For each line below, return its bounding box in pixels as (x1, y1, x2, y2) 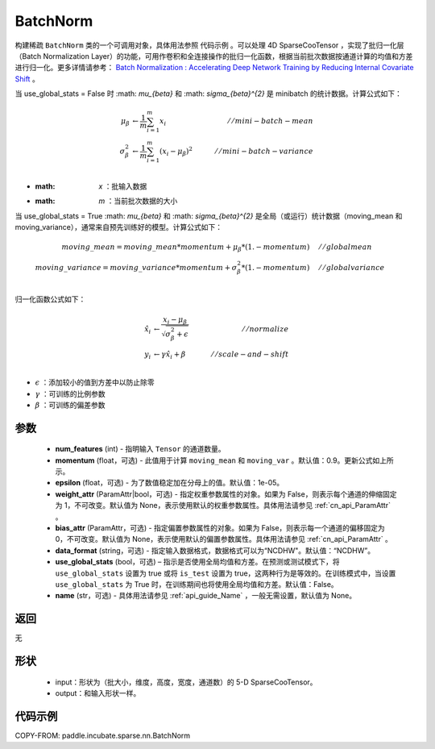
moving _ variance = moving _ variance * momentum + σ (35, 263, 238, 272)
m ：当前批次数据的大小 (98, 196, 178, 206)
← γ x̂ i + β (153, 349, 186, 360)
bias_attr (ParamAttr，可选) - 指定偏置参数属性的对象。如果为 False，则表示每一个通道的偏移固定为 (55, 523, 386, 533)
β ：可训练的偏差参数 (35, 400, 106, 410)
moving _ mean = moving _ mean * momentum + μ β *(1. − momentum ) (61, 243, 310, 254)
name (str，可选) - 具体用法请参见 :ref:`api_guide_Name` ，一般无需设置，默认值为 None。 (55, 591, 357, 601)
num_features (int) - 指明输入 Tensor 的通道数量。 (55, 444, 226, 454)
